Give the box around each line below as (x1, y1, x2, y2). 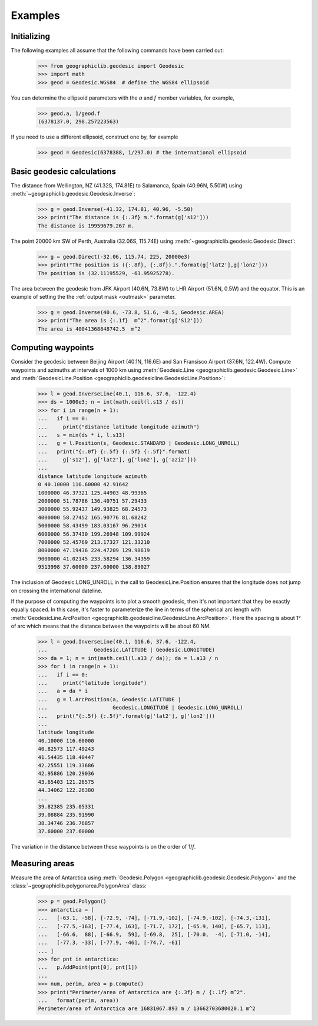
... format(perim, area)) (38, 997, 119, 1004)
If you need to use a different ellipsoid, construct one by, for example (11, 133, 178, 141)
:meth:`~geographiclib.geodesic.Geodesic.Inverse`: (11, 190, 135, 197)
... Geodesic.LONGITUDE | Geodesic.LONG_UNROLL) (38, 704, 243, 711)
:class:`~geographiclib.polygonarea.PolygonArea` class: (11, 882, 147, 889)
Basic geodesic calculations (11, 166, 116, 176)
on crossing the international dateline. (11, 587, 102, 594)
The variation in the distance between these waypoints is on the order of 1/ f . (11, 843, 196, 850)
